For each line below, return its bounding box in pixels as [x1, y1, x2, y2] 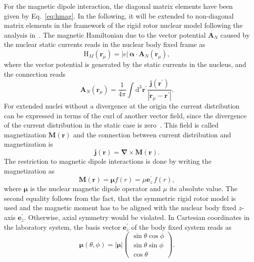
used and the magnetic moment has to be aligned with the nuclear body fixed [4, 202, 236, 213]
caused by [220, 29, 250, 40]
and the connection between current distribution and [73, 129, 232, 139]
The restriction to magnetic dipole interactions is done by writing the [4, 156, 212, 166]
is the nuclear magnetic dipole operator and [30, 183, 161, 194]
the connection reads [4, 68, 66, 79]
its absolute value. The [169, 183, 237, 194]
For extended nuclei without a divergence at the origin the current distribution [4, 101, 240, 111]
